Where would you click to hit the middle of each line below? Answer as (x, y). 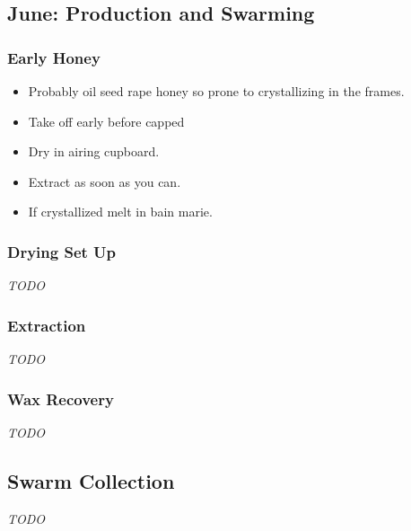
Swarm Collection (91, 480)
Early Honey (54, 57)
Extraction (47, 325)
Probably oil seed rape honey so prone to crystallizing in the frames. (216, 91)
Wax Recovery (61, 398)
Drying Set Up (62, 251)
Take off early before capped (106, 121)
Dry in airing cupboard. (94, 151)
